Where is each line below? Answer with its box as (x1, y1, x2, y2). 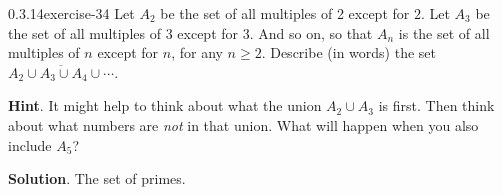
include (8, 134, 52, 155)
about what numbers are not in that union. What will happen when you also (8, 114, 479, 135)
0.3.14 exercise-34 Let (8, 3, 135, 23)
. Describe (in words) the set (261, 42, 436, 63)
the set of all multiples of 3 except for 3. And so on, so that (8, 22, 373, 43)
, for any (171, 42, 223, 63)
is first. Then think (378, 95, 495, 116)
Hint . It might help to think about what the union (8, 95, 322, 116)
